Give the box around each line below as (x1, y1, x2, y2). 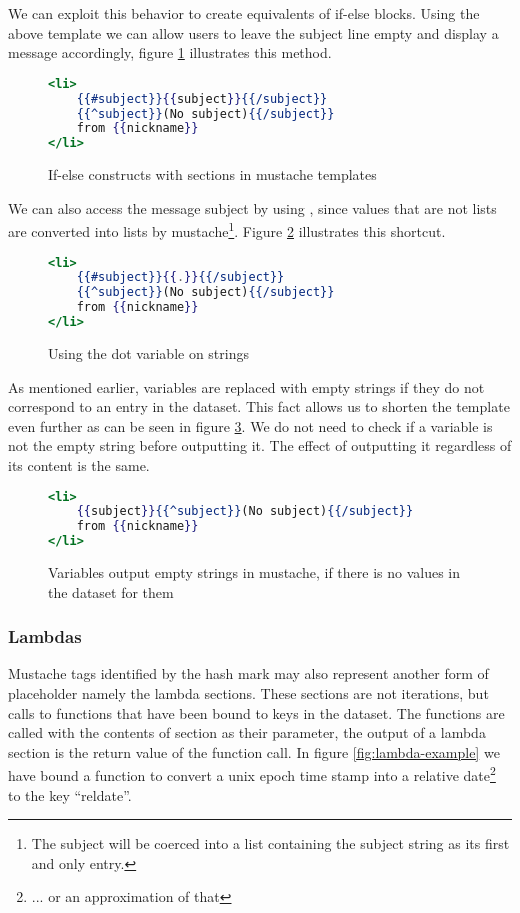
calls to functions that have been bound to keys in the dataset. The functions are (8, 702, 505, 723)
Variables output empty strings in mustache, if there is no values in (48, 562, 461, 583)
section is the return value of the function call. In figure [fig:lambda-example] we (8, 741, 500, 762)
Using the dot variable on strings (48, 342, 249, 363)
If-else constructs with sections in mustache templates (48, 164, 377, 185)
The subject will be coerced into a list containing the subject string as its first (31, 833, 510, 854)
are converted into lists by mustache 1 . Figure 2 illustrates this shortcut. (8, 218, 446, 241)
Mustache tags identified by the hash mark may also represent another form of (8, 663, 489, 684)
